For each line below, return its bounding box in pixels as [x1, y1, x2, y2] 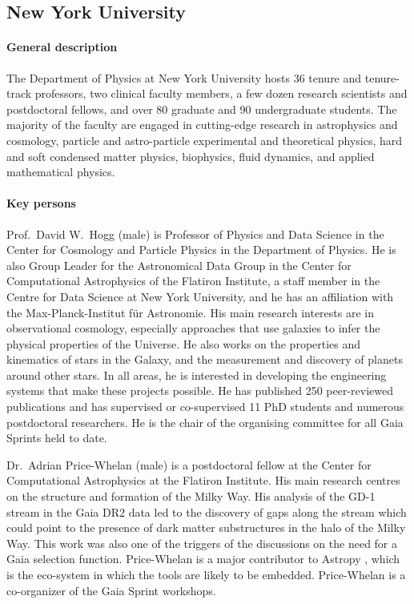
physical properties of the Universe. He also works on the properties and [6, 335, 361, 352]
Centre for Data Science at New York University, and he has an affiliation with [6, 288, 394, 304]
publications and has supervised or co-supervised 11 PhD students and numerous [6, 398, 404, 415]
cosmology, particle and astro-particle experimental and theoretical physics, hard [6, 131, 403, 148]
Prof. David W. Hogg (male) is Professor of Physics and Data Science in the [6, 225, 384, 242]
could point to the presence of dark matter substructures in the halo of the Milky [6, 519, 406, 536]
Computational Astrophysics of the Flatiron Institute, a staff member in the [6, 272, 380, 289]
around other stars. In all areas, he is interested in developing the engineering [6, 366, 387, 383]
